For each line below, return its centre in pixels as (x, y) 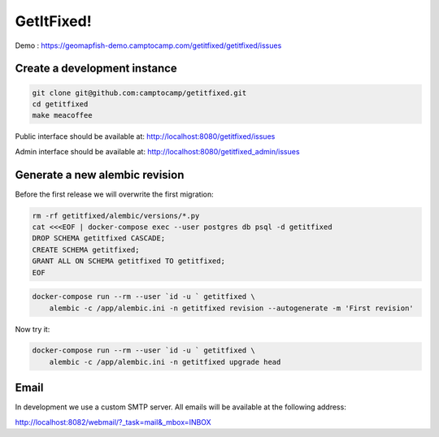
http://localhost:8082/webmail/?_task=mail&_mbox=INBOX (113, 422)
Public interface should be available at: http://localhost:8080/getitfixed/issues (145, 136)
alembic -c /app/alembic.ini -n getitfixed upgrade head (165, 362)
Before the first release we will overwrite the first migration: (115, 194)
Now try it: (33, 329)
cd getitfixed (60, 104)
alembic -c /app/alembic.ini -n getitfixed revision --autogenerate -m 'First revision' (231, 308)
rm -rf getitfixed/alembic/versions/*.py (116, 216)
